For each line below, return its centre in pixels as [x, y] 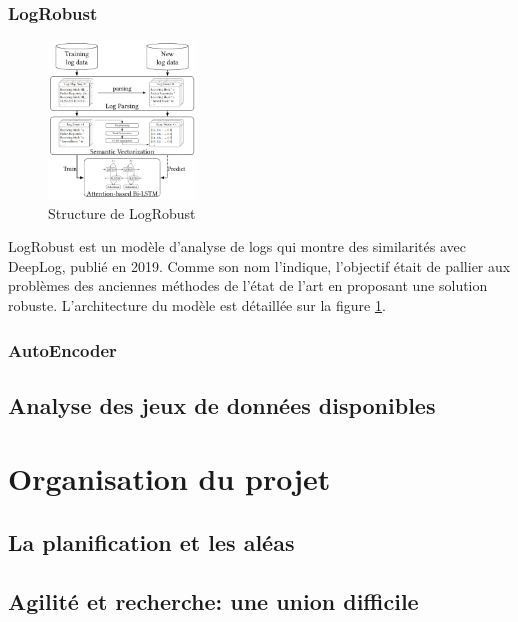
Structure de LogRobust [122, 212]
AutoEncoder [62, 349]
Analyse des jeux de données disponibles [222, 404]
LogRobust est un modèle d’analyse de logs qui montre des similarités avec [237, 246]
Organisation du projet [169, 478]
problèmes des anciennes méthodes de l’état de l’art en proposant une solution [248, 285]
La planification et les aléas [151, 542]
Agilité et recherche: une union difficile [213, 600]
